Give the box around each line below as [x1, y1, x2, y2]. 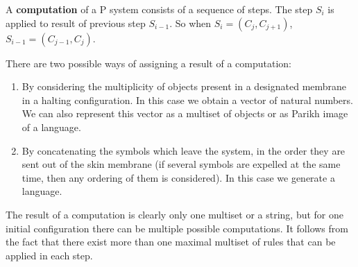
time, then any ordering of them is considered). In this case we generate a [22, 170, 335, 184]
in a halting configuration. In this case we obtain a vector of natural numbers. [22, 92, 353, 107]
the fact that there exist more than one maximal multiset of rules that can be [6, 234, 336, 249]
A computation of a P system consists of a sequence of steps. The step [6, 2, 313, 16]
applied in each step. [6, 248, 93, 262]
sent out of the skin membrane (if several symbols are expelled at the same [22, 157, 341, 171]
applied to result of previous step [6, 15, 146, 30]
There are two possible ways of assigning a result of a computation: [6, 55, 291, 70]
